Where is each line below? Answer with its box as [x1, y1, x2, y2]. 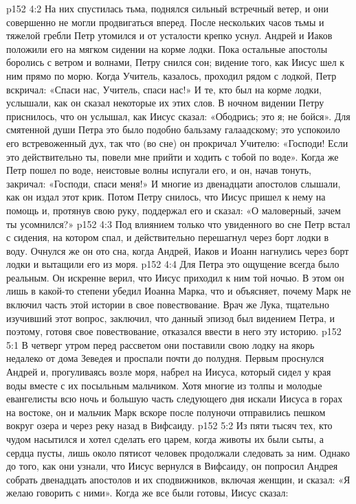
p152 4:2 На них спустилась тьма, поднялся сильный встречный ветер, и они [6, 1, 329, 15]
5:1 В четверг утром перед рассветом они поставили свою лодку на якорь [6, 337, 315, 352]
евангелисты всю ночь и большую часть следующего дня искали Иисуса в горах [6, 391, 343, 406]
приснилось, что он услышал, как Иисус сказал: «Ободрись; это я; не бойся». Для [6, 108, 351, 123]
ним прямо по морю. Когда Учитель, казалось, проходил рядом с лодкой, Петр [6, 68, 337, 82]
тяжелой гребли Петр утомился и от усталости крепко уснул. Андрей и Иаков [6, 28, 333, 43]
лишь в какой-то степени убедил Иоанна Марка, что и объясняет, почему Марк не [6, 284, 351, 298]
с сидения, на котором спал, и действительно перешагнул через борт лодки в [6, 230, 329, 244]
